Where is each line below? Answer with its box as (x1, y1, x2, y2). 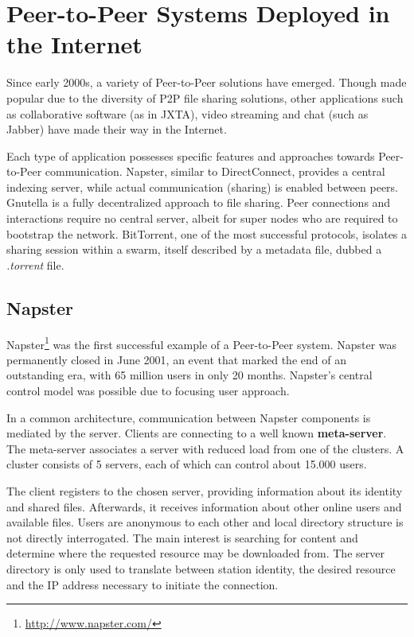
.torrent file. (6, 256, 64, 273)
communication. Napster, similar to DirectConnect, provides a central (45, 163, 385, 180)
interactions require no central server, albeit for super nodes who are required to (6, 210, 398, 227)
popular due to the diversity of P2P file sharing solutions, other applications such (6, 89, 404, 106)
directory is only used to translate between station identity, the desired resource (6, 561, 396, 577)
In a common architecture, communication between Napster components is (6, 409, 371, 425)
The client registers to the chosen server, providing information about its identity (6, 483, 403, 499)
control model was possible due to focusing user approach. (6, 383, 290, 399)
